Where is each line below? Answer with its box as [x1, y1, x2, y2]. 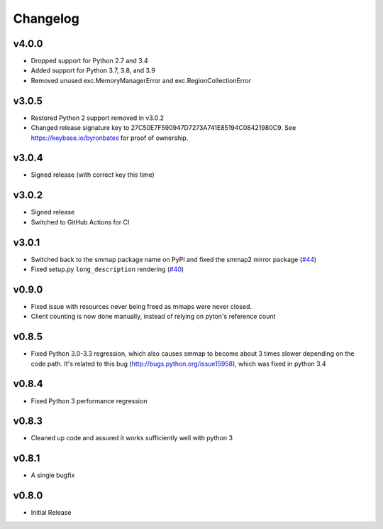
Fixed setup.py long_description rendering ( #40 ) [30, 265, 184, 273]
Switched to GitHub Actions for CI [30, 217, 130, 227]
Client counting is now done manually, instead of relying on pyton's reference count [30, 312, 276, 321]
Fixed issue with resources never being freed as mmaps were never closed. [30, 302, 252, 310]
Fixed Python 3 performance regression [30, 396, 148, 405]
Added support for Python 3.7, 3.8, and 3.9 [30, 66, 155, 75]
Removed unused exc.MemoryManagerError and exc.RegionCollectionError [30, 76, 252, 84]
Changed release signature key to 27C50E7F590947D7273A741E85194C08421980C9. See [30, 124, 296, 132]
